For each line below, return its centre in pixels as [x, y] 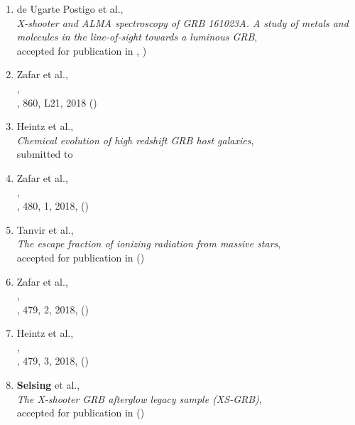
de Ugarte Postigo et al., [70, 9]
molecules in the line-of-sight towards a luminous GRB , [137, 37]
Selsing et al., [48, 385]
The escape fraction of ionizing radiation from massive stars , [149, 243]
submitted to [45, 154]
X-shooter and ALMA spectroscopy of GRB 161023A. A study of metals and [182, 22]
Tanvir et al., [45, 229]
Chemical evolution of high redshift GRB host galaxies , [135, 140]
